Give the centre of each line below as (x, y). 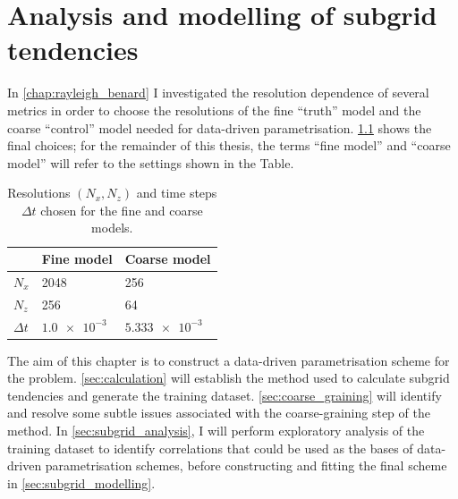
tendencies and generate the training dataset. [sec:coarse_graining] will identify (225, 395)
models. (112, 228)
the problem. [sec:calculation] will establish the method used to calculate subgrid (229, 378)
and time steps (177, 193)
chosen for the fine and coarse (122, 210)
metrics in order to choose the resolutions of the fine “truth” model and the (214, 110)
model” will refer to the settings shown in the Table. (151, 162)
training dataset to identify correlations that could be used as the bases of (210, 448)
